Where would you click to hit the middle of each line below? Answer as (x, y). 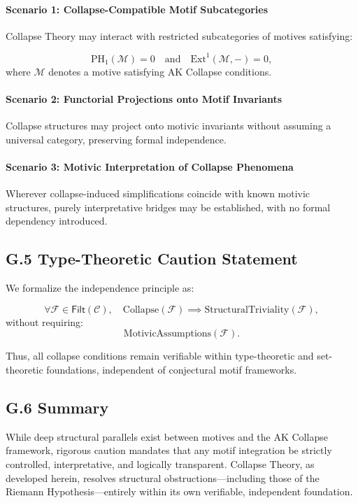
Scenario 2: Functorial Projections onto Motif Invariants (144, 99)
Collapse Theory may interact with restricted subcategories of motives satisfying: (179, 35)
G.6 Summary (57, 408)
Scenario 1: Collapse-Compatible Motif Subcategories (137, 9)
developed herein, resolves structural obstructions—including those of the (163, 477)
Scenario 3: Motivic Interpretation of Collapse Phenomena (150, 167)
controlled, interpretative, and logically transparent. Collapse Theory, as (160, 464)
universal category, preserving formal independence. (116, 139)
